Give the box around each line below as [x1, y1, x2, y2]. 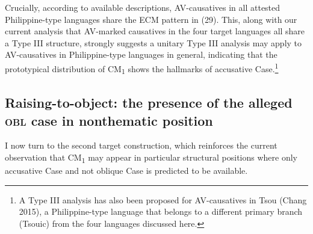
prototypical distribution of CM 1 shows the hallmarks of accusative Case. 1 [5, 60, 279, 76]
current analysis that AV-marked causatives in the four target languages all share [5, 25, 305, 37]
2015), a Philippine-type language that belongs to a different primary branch [19, 205, 303, 218]
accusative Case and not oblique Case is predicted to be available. [5, 164, 248, 177]
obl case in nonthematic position [5, 111, 213, 129]
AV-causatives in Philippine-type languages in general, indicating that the [5, 48, 277, 61]
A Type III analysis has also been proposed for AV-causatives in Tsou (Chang [19, 193, 307, 206]
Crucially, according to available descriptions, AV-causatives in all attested [5, 1, 280, 13]
